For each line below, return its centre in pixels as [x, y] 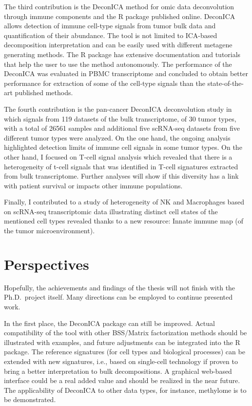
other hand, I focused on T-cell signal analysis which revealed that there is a [118, 156]
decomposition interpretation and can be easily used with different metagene [118, 45]
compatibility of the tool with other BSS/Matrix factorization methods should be [126, 333]
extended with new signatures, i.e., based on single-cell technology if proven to [121, 361]
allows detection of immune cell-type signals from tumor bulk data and [110, 26]
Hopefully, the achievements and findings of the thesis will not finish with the [120, 287]
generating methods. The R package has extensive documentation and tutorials [122, 54]
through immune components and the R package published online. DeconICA [120, 16]
